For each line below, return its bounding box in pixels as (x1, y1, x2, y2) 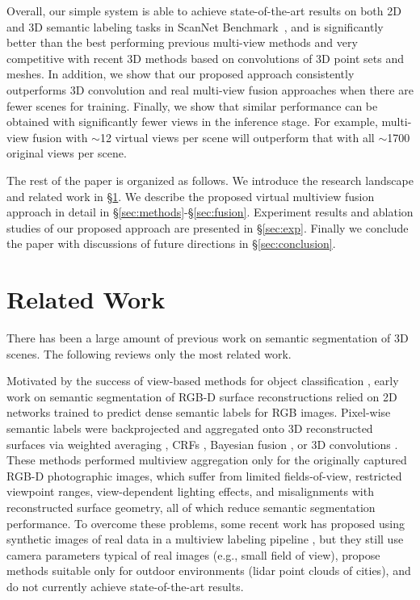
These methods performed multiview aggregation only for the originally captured (6, 451, 407, 468)
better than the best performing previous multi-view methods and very (6, 34, 358, 51)
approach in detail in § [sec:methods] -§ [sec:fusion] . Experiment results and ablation (6, 203, 414, 220)
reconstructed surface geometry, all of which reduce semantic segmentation (6, 498, 376, 515)
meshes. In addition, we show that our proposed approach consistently (6, 65, 355, 82)
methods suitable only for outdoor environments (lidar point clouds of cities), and (6, 562, 411, 579)
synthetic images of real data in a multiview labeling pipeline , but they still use (6, 531, 404, 548)
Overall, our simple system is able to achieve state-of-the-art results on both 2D (6, 2, 401, 19)
